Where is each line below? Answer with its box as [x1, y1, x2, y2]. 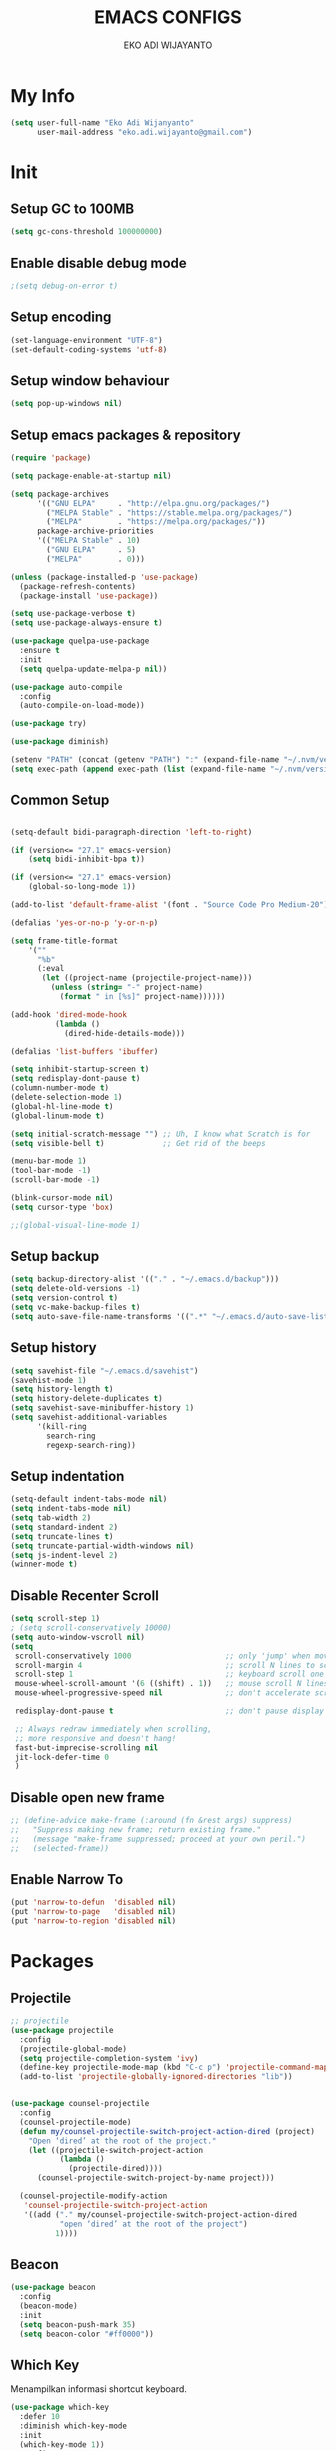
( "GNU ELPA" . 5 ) [46, 545, 137, 555]
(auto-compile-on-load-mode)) [19, 701, 145, 711]
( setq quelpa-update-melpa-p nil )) [19, 664, 168, 674]
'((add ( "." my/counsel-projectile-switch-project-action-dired [23, 2209, 298, 2220]
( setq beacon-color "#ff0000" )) [19, 2329, 155, 2339]
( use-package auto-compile [10, 682, 123, 692]
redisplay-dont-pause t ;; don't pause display [14, 1706, 325, 1716]
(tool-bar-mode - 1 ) [10, 1166, 92, 1176]
